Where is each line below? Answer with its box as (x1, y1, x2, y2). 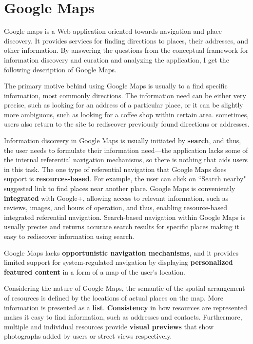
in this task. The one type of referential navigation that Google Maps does (4, 164, 227, 174)
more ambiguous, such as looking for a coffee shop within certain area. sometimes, (4, 109, 249, 119)
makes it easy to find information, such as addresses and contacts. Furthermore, (4, 312, 242, 322)
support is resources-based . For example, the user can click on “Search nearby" (4, 173, 246, 184)
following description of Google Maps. (4, 64, 117, 74)
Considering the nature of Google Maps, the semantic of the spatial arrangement (4, 283, 245, 293)
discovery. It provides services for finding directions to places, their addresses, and (4, 35, 249, 45)
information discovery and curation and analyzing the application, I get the (4, 54, 229, 64)
